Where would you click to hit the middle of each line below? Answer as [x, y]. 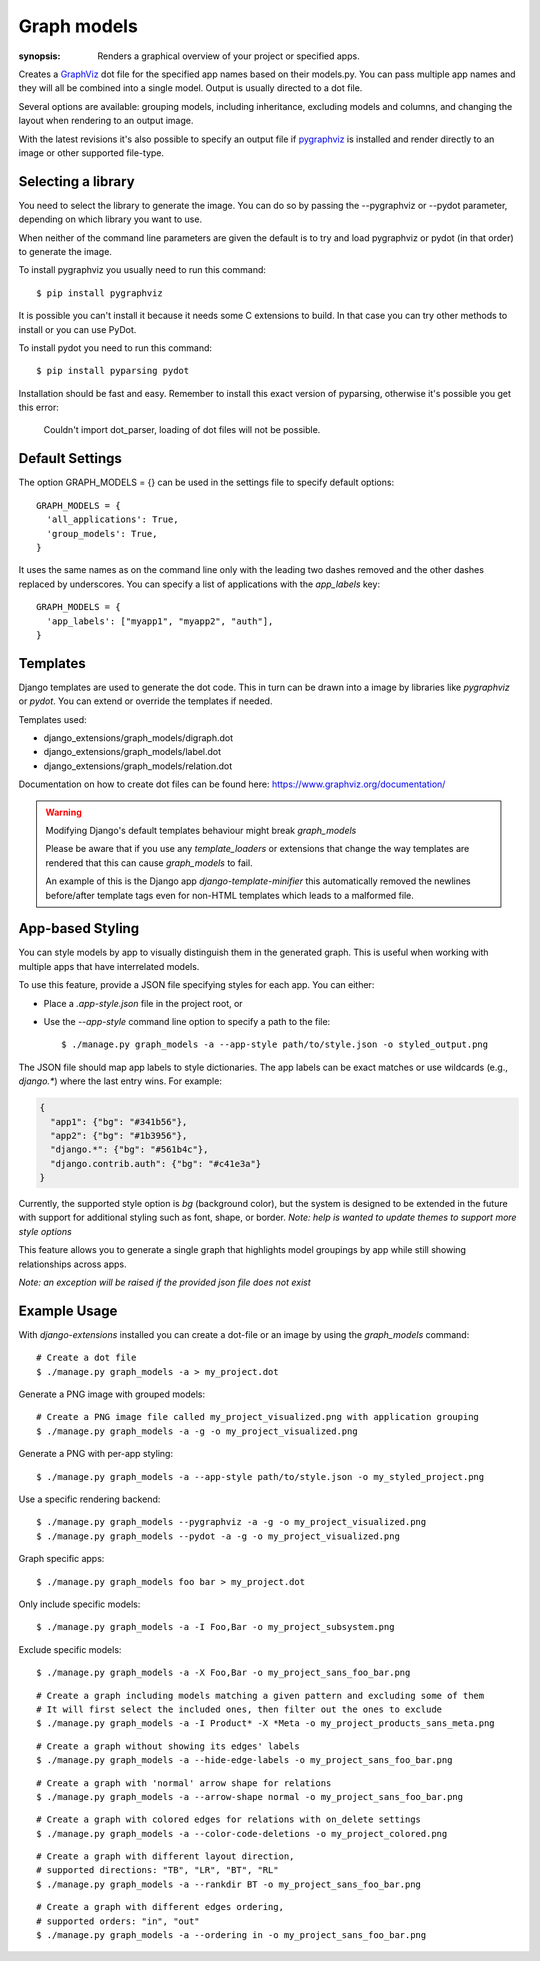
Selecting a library [76, 181]
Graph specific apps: [61, 1559]
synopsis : [39, 56]
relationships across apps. [72, 1264]
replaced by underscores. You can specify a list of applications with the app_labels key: [199, 584]
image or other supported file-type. [91, 152]
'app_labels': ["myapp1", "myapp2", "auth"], [160, 621]
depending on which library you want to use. [110, 219]
